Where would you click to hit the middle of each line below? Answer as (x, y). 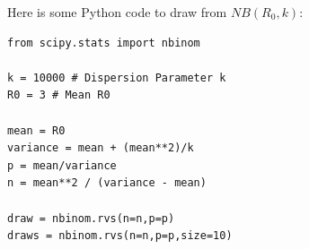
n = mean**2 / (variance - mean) (107, 183)
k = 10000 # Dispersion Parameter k (117, 77)
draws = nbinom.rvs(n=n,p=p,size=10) (120, 236)
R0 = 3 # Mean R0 (59, 95)
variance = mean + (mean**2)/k (101, 148)
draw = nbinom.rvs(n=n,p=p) (91, 218)
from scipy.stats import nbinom (104, 43)
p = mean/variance (62, 165)
